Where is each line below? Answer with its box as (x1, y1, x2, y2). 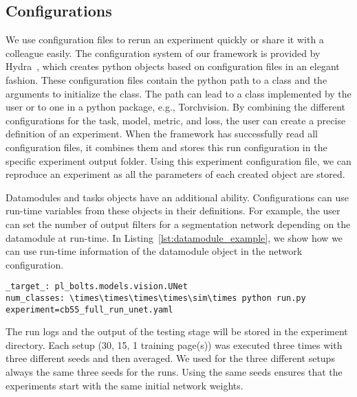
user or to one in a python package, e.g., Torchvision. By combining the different (6, 100, 346, 114)
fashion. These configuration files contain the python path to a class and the (6, 72, 327, 87)
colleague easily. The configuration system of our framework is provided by (6, 45, 321, 60)
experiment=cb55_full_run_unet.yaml (6, 304, 173, 315)
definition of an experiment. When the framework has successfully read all (6, 126, 318, 141)
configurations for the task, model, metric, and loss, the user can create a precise (6, 113, 346, 127)
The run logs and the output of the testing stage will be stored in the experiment (6, 324, 348, 339)
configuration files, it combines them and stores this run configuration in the (6, 139, 327, 154)
